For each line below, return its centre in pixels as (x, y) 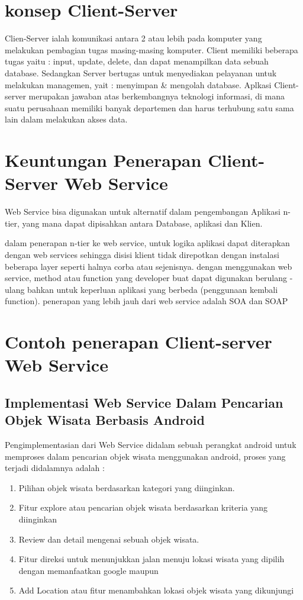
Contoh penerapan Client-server (138, 342)
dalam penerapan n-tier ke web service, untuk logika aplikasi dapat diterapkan (147, 243)
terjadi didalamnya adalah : (55, 468)
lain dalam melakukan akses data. (66, 119)
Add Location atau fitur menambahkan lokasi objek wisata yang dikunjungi (156, 590)
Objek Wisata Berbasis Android (105, 420)
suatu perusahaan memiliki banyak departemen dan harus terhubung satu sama (149, 107)
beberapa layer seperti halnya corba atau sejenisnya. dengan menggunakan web (149, 266)
